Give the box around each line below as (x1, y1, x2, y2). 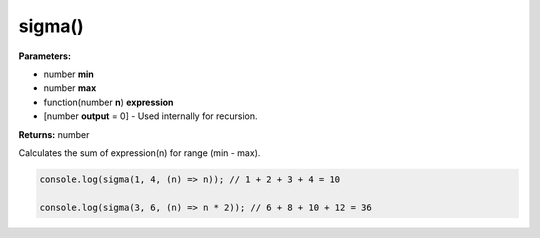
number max (43, 82, 97, 94)
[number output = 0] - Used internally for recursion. (43, 110, 258, 122)
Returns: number (18, 128, 90, 140)
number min (43, 68, 95, 80)
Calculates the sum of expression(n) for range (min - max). (18, 146, 261, 159)
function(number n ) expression (43, 96, 174, 108)
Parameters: (18, 50, 72, 62)
